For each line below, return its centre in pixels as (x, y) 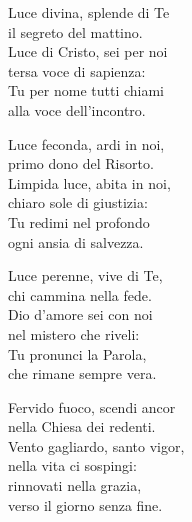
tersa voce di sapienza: (77, 70)
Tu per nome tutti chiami (86, 90)
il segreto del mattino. (75, 31)
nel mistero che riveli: (74, 333)
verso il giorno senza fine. (85, 504)
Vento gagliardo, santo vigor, (96, 445)
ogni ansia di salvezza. (76, 241)
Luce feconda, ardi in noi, (86, 143)
